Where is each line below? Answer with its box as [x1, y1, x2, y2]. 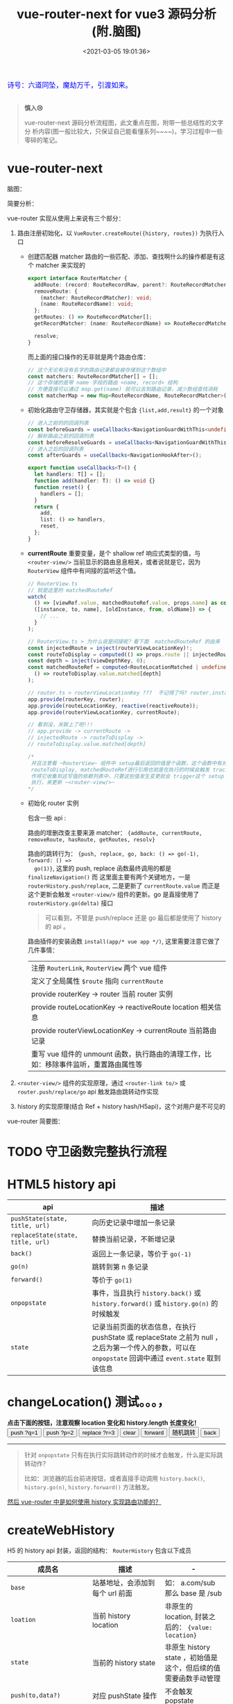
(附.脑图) [91, 24, 142, 40]
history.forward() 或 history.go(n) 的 [92, 1299, 218, 1308]
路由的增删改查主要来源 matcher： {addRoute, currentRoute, [27, 829, 202, 837]
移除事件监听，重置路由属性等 [44, 1060, 143, 1069]
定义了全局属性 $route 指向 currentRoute [31, 976, 164, 986]
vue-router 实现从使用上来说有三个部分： [7, 213, 125, 222]
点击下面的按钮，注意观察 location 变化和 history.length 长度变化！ [7, 1419, 200, 1427]
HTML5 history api [7, 1176, 116, 1192]
